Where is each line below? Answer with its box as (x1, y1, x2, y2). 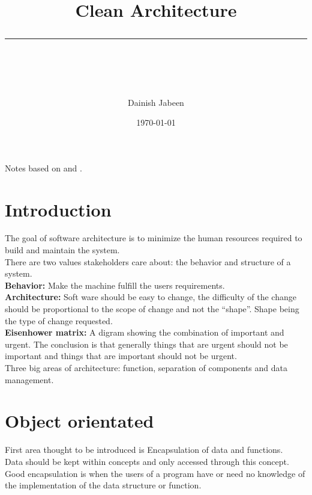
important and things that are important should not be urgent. (5, 349, 237, 362)
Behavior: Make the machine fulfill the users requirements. (5, 278, 225, 291)
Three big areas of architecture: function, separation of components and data (5, 361, 288, 374)
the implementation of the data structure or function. (5, 479, 202, 491)
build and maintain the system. (5, 244, 120, 256)
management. (5, 373, 54, 386)
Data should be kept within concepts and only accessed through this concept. (5, 455, 289, 467)
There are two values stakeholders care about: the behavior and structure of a (5, 255, 291, 268)
